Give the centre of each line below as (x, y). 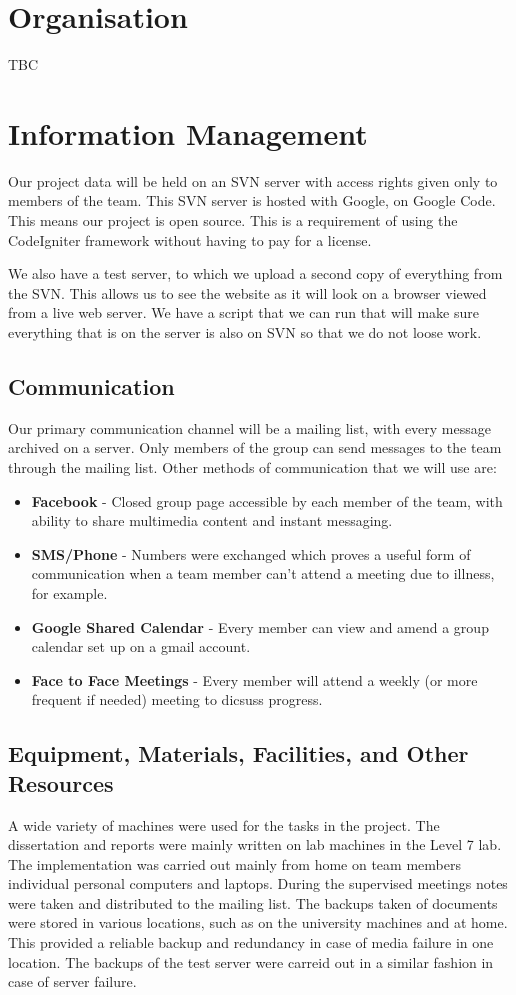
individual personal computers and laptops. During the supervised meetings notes (258, 883)
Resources (61, 782)
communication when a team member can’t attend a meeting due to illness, (263, 573)
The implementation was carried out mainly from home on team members (234, 863)
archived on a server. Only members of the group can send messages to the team (255, 447)
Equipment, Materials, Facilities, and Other (238, 753)
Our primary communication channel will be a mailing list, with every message (249, 427)
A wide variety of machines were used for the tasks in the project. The (224, 824)
